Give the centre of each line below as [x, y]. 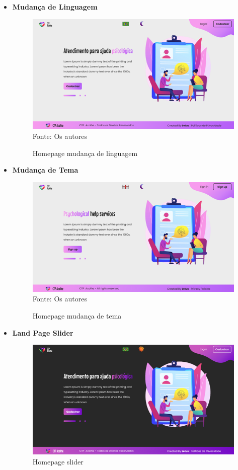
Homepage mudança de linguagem [85, 153]
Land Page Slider [43, 332]
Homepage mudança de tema [77, 316]
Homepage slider [58, 461]
